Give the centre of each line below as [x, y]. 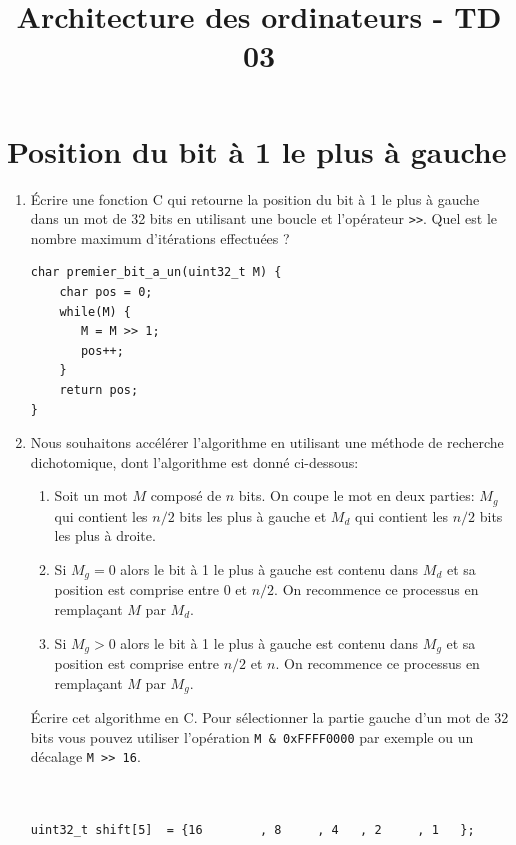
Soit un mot [91, 495]
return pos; [99, 389]
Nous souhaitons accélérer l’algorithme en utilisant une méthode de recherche [267, 442]
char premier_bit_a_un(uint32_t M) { [156, 272]
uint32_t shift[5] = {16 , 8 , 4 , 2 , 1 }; [252, 830]
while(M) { [95, 311]
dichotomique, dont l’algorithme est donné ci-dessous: [194, 461]
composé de [186, 495]
